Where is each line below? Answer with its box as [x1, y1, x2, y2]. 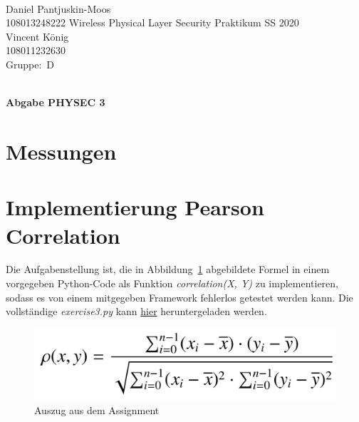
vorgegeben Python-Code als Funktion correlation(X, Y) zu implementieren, [6, 276, 339, 291]
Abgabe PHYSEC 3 [6, 95, 105, 110]
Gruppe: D [6, 56, 55, 71]
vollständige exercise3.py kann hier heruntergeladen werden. [6, 304, 267, 319]
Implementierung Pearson [6, 192, 264, 222]
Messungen [6, 136, 117, 165]
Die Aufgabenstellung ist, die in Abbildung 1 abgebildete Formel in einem [6, 262, 330, 277]
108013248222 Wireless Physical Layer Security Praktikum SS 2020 [6, 15, 299, 30]
